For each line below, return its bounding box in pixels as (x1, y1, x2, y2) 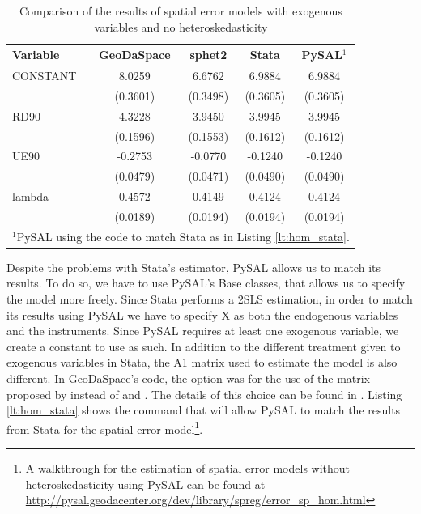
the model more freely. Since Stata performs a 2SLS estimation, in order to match (6, 291, 413, 308)
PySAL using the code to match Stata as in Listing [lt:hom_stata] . (16, 227, 350, 244)
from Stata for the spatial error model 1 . (6, 418, 203, 437)
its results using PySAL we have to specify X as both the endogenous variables (6, 306, 398, 323)
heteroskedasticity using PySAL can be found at (25, 475, 266, 492)
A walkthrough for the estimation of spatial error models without (25, 460, 351, 477)
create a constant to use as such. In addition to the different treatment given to (6, 338, 401, 355)
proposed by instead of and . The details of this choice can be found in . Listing (6, 385, 402, 402)
